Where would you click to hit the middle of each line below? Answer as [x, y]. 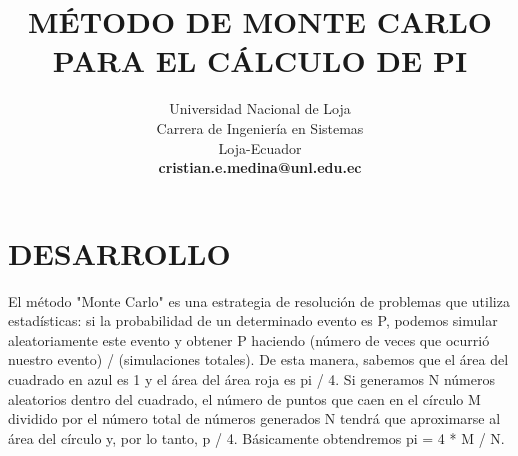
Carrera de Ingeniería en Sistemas [260, 127]
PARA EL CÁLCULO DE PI [260, 60]
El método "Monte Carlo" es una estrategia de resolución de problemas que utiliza [259, 300]
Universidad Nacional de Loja [260, 108]
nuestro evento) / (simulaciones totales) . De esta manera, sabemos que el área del [258, 359]
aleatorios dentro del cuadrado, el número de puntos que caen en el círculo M [244, 398]
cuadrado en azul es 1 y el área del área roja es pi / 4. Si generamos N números [251, 379]
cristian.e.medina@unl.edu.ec [260, 167]
